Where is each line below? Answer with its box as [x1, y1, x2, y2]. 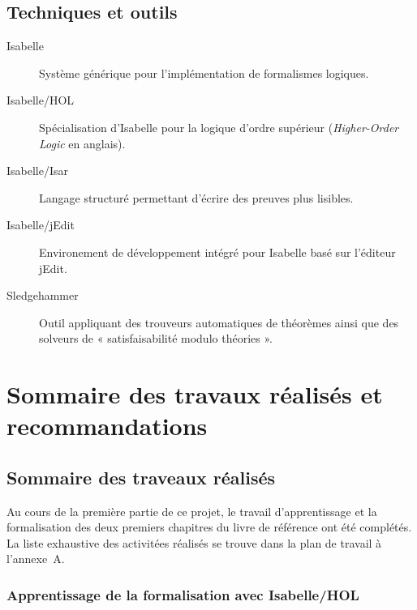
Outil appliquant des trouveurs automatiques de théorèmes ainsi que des [39, 314, 399, 331]
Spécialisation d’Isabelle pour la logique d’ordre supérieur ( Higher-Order [39, 118, 399, 135]
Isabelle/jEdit [6, 216, 75, 233]
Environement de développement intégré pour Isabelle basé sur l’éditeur [39, 243, 396, 260]
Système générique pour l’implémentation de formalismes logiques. [39, 64, 369, 81]
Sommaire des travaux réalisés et [6, 378, 383, 411]
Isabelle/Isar [6, 162, 69, 179]
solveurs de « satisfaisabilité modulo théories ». [39, 330, 273, 347]
